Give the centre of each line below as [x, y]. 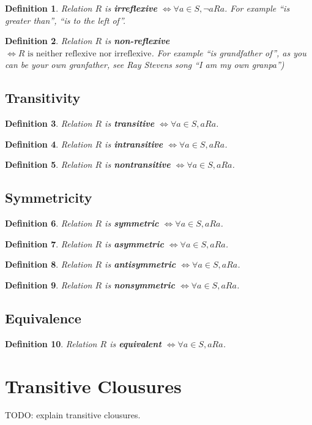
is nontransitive [138, 164]
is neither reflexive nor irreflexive [90, 54]
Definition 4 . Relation [49, 144]
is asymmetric [134, 243]
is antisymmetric [140, 264]
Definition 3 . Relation [49, 123]
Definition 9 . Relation [49, 284]
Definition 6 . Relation [49, 223]
